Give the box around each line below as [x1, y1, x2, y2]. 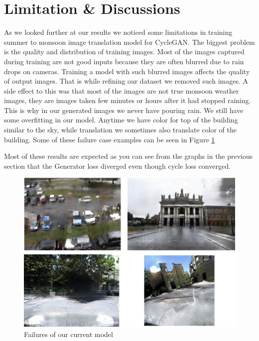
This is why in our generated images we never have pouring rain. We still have [4, 105, 244, 115]
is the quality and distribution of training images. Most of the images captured [4, 46, 245, 57]
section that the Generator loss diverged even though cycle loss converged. [4, 160, 231, 171]
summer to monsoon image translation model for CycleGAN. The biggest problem [4, 36, 255, 47]
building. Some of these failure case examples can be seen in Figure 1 [4, 134, 215, 144]
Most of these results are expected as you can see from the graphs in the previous [4, 151, 253, 161]
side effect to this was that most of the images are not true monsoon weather [4, 85, 239, 96]
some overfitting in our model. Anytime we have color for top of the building [4, 114, 238, 125]
